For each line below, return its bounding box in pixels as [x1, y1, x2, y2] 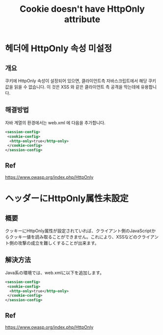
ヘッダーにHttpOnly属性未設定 [5, 193, 129, 204]
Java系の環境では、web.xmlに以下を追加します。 [5, 269, 104, 275]
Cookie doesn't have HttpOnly [19, 3, 145, 15]
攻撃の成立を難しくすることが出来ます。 [18, 240, 99, 246]
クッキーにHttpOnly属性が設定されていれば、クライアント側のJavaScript [5, 228, 152, 234]
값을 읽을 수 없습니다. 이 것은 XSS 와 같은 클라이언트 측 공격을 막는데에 [5, 84, 140, 90]
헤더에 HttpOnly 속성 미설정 [5, 43, 112, 54]
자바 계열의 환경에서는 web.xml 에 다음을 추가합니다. [5, 120, 106, 125]
